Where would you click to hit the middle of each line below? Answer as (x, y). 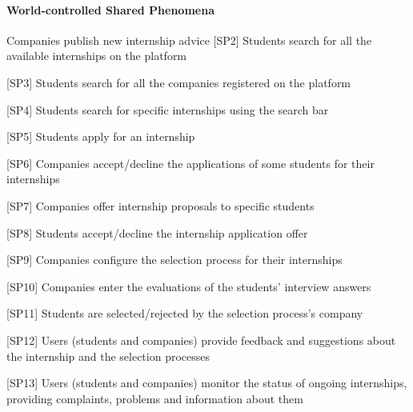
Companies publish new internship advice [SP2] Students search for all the (189, 40)
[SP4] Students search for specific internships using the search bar (168, 109)
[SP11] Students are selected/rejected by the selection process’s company (185, 313)
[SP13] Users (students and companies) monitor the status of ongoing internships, (207, 383)
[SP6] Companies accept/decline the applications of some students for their (190, 163)
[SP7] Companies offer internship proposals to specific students (160, 205)
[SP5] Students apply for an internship (101, 136)
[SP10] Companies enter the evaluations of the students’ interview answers (189, 286)
